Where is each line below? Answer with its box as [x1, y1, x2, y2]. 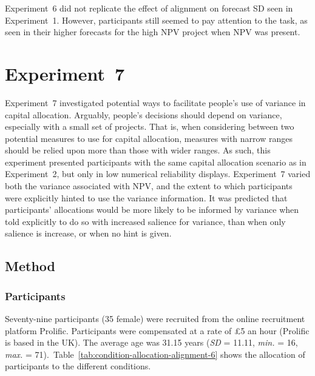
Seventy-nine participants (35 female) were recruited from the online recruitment [5, 312, 305, 325]
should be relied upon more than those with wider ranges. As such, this [5, 144, 271, 156]
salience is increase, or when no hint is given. [5, 227, 172, 240]
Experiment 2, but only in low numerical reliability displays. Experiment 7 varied [5, 167, 311, 180]
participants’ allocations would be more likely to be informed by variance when [5, 203, 299, 216]
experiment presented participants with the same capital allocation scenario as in [5, 155, 307, 168]
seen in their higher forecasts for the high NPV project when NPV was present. [5, 25, 300, 38]
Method [5, 257, 55, 275]
